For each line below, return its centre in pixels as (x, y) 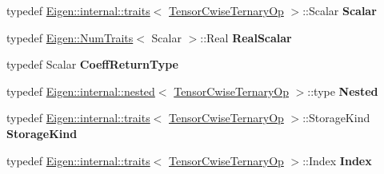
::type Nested (343, 91)
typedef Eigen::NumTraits (70, 37)
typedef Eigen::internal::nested (81, 91)
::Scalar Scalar (340, 10)
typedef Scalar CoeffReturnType (92, 64)
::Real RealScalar (246, 37)
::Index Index (337, 160)
